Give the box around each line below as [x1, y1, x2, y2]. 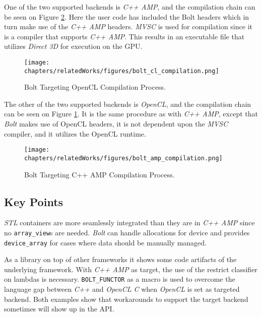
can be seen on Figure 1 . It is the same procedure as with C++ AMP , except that [4, 108, 258, 119]
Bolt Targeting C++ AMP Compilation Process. [24, 169, 175, 179]
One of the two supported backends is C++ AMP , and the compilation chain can [4, 2, 255, 12]
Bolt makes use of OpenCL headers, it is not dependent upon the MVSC [4, 118, 228, 129]
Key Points [4, 194, 63, 209]
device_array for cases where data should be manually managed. [4, 237, 207, 247]
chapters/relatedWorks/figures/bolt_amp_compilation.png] [24, 154, 223, 162]
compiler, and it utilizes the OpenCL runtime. [4, 128, 146, 139]
